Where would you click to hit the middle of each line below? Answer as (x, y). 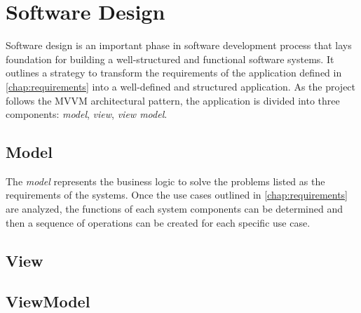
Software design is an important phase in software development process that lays (179, 45)
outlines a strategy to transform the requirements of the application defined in (174, 73)
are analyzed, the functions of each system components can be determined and (175, 209)
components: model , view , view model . (87, 114)
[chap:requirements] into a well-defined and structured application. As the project (181, 86)
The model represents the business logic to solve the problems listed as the (165, 181)
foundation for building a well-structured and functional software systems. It (170, 59)
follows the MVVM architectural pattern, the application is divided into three (173, 100)
